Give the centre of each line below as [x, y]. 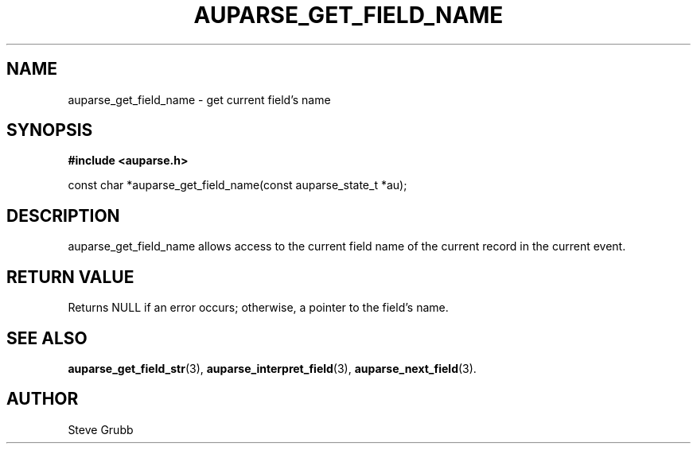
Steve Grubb [101, 429]
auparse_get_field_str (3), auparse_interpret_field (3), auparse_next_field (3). [272, 368]
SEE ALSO [47, 338]
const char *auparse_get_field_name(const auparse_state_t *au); [238, 185]
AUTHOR [43, 399]
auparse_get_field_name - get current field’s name [199, 99]
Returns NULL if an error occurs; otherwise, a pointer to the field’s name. [258, 308]
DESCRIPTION [63, 215]
